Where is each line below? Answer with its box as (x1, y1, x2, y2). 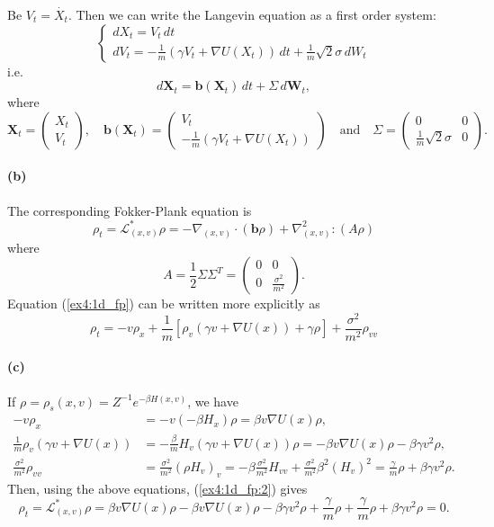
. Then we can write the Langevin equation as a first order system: (67, 5, 436, 23)
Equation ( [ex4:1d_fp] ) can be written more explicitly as (7, 294, 320, 313)
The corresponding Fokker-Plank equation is (7, 201, 252, 219)
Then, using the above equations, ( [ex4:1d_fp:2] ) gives (7, 478, 308, 497)
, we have (187, 391, 238, 410)
